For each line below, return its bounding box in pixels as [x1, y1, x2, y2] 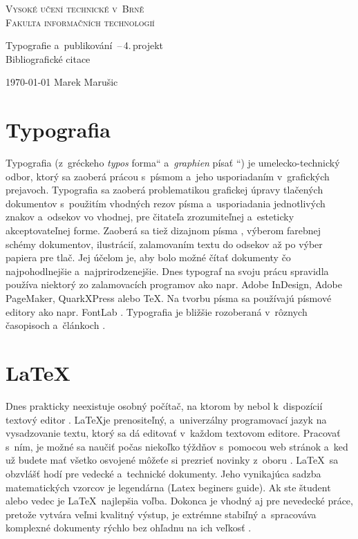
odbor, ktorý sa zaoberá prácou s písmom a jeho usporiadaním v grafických [6, 169, 330, 183]
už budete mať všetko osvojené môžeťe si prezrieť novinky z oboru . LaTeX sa [6, 453, 339, 467]
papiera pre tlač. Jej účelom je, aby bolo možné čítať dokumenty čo [6, 250, 291, 265]
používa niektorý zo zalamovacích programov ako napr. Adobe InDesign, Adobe [6, 277, 342, 292]
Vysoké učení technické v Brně [6, 1, 144, 15]
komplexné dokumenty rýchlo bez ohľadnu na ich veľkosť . [6, 520, 252, 535]
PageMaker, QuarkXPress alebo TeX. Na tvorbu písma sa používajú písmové [6, 291, 332, 305]
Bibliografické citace [6, 51, 91, 66]
